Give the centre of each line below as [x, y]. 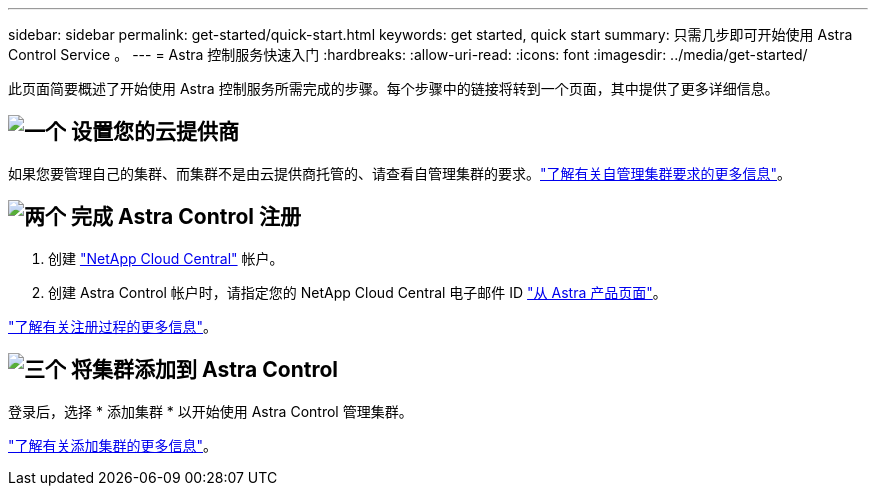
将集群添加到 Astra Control [204, 370]
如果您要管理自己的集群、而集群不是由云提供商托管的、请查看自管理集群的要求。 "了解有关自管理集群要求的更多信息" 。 [400, 173]
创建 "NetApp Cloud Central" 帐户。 [166, 258]
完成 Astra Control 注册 [186, 217]
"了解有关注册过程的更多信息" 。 [113, 326]
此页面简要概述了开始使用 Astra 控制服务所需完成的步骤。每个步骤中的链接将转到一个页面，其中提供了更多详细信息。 [393, 88]
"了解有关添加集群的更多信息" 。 [113, 445]
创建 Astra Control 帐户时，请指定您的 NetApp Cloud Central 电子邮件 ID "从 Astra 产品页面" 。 [357, 292]
